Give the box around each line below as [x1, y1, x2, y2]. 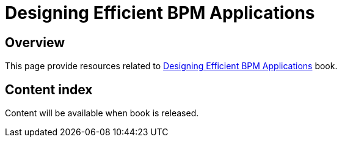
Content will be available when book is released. [5, 108, 199, 119]
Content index [5, 81, 93, 97]
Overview [5, 34, 65, 50]
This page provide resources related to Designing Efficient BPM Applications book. [5, 61, 338, 72]
